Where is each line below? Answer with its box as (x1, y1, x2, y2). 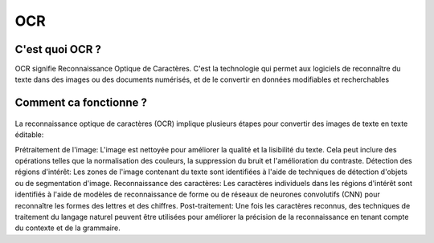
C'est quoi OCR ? (14, 43, 102, 56)
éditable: (14, 130, 44, 140)
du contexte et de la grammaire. (14, 223, 121, 233)
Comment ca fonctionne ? (14, 96, 148, 110)
